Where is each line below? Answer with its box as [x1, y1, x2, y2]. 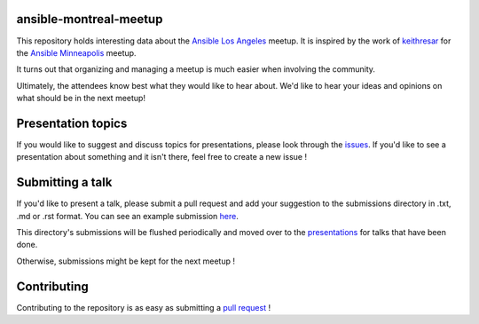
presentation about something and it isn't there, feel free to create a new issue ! [16, 152, 308, 162]
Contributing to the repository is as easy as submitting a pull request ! [16, 302, 271, 312]
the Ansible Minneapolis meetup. [16, 47, 137, 58]
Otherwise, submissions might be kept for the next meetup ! [16, 256, 235, 266]
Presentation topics [16, 115, 128, 130]
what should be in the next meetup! [16, 93, 146, 104]
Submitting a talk [16, 175, 113, 190]
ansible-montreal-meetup [16, 12, 163, 27]
